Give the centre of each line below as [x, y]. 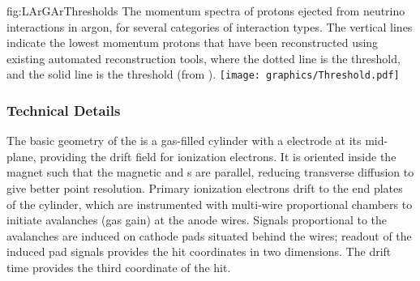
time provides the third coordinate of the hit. [119, 267]
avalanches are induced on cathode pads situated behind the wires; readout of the [209, 235]
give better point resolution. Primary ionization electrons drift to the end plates [205, 188]
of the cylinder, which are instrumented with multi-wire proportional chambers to [210, 204]
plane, [21, 156]
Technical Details [64, 110]
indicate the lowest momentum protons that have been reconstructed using [193, 43]
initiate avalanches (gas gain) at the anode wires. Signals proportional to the [197, 220]
